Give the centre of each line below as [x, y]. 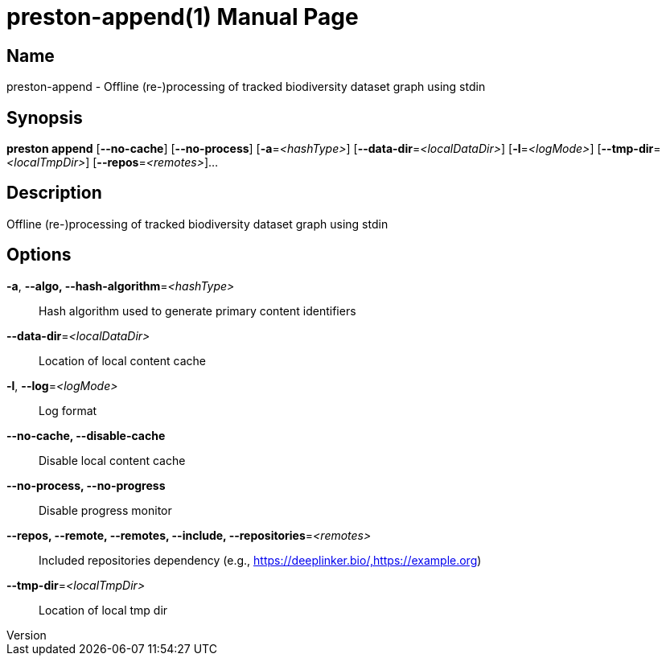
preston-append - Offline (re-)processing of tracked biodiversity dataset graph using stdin [246, 87]
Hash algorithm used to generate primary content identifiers [197, 310]
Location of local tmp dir [103, 610]
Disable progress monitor [105, 510]
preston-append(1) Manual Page [183, 17]
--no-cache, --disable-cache [86, 435]
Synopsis [45, 117]
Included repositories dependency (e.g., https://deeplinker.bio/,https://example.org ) [260, 560]
